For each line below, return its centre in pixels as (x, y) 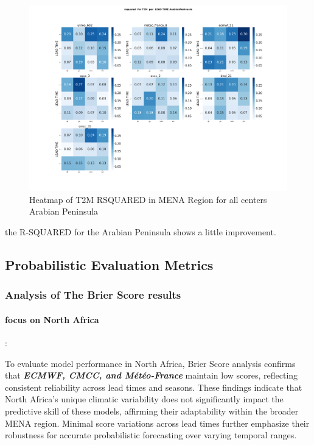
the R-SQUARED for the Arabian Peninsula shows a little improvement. (141, 231)
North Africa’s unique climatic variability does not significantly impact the (144, 399)
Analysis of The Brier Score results (93, 295)
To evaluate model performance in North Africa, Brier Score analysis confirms (150, 363)
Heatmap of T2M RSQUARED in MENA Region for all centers (148, 199)
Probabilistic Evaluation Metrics (109, 264)
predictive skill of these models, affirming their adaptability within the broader (152, 411)
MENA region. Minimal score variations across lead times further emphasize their (157, 423)
